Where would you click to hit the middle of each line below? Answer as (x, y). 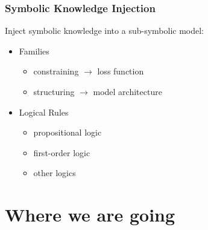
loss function (121, 71)
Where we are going (90, 215)
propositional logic (68, 132)
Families (34, 51)
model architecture (128, 91)
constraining (56, 71)
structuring (54, 91)
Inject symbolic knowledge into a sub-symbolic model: (104, 31)
